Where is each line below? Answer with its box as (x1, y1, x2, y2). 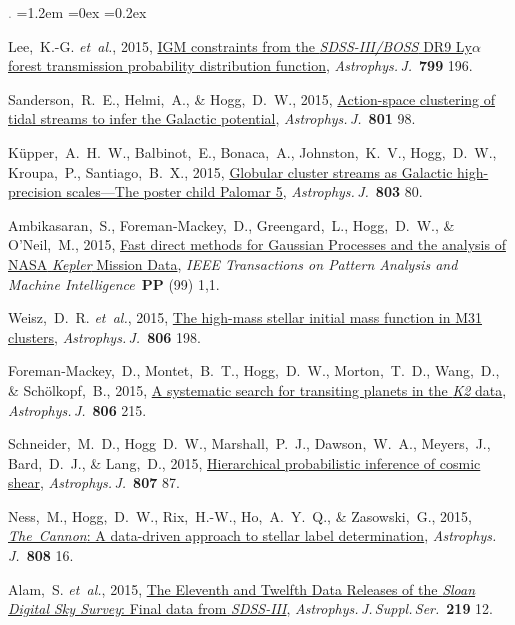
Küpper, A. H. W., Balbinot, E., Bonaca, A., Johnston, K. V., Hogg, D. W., (8, 141, 497, 162)
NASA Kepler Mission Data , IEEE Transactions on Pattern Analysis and (8, 253, 458, 274)
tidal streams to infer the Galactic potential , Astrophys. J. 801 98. (8, 108, 416, 129)
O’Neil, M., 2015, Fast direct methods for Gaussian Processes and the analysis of (8, 234, 506, 255)
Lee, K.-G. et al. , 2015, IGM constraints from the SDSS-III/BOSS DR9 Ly (8, 35, 472, 56)
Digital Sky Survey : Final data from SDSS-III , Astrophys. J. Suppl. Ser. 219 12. (8, 598, 494, 619)
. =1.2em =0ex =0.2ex (8, 2, 147, 22)
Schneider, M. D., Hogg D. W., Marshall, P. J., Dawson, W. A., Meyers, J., (8, 433, 491, 454)
